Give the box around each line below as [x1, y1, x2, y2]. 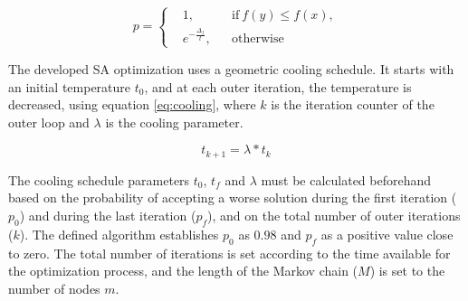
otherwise [231, 32, 284, 45]
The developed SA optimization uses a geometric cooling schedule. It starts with [8, 59, 454, 78]
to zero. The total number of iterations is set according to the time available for [8, 243, 451, 262]
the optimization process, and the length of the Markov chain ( [8, 261, 358, 280]
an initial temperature [8, 77, 131, 96]
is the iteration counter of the [271, 95, 435, 114]
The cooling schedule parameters [8, 170, 190, 189]
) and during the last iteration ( [19, 205, 196, 224]
